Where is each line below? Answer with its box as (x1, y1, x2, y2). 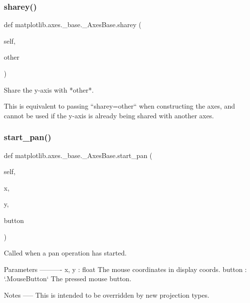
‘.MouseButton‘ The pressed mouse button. (4, 273, 132, 284)
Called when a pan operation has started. (4, 248, 127, 258)
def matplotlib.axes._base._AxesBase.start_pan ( (4, 150, 153, 160)
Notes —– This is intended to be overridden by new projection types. (4, 289, 209, 300)
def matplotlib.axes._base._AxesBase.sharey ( (4, 19, 141, 30)
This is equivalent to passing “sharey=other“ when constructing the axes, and (4, 101, 235, 111)
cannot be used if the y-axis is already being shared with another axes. (4, 110, 214, 120)
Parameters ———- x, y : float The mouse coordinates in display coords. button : (4, 264, 247, 274)
